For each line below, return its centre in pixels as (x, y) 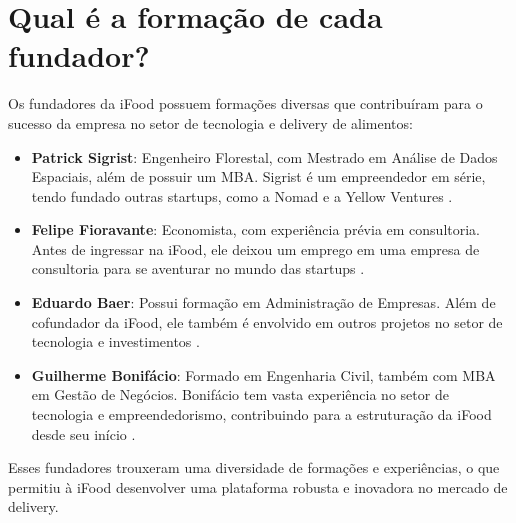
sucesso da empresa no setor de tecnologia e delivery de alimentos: (210, 122)
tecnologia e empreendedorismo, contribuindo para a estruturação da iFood (261, 414)
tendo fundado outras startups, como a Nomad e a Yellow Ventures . (242, 195)
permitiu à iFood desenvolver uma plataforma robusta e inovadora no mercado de (258, 486)
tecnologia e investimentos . (115, 341)
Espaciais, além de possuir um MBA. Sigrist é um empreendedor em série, (258, 176)
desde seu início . (83, 433)
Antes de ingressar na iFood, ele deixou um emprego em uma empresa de (255, 248)
